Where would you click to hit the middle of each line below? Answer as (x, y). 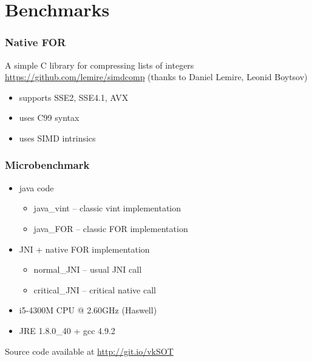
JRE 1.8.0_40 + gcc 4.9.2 (67, 330)
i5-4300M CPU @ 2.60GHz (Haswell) (88, 310)
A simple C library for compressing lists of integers (100, 65)
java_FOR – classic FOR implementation (111, 228)
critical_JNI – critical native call (95, 289)
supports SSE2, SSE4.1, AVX (74, 97)
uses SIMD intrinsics (57, 138)
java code (36, 187)
